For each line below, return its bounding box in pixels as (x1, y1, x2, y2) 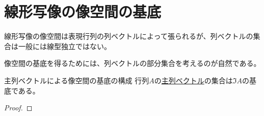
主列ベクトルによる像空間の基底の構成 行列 (4, 75, 149, 85)
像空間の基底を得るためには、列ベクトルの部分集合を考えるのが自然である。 (4, 58, 261, 68)
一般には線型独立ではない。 (18, 40, 111, 51)
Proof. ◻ (4, 102, 33, 113)
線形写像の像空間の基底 (4, 1, 162, 22)
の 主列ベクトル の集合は (154, 75, 233, 85)
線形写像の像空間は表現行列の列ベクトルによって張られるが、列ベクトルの (4, 31, 253, 41)
